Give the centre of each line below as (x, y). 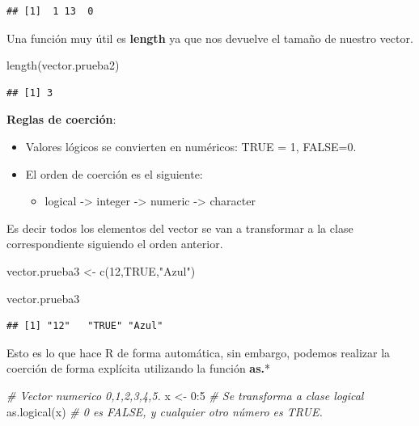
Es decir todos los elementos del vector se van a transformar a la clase (180, 228)
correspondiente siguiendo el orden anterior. (115, 244)
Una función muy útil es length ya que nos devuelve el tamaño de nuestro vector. (210, 38)
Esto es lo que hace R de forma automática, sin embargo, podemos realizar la (199, 352)
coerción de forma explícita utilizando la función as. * (138, 368)
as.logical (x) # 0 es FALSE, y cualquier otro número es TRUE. (165, 411)
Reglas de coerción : (61, 119)
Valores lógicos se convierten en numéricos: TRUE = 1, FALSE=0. (191, 146)
